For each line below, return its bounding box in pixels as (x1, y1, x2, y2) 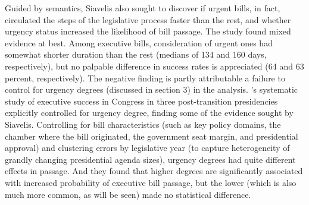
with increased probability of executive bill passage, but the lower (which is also (5, 176, 296, 188)
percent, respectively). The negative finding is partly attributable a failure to (5, 71, 285, 84)
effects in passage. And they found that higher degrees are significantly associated (5, 165, 303, 177)
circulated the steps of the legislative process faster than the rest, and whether (5, 13, 291, 26)
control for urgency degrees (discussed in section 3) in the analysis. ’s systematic (5, 83, 298, 96)
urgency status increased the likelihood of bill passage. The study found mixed (5, 25, 291, 37)
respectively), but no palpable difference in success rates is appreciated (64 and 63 (5, 59, 304, 72)
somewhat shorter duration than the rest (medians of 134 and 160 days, (5, 48, 267, 61)
